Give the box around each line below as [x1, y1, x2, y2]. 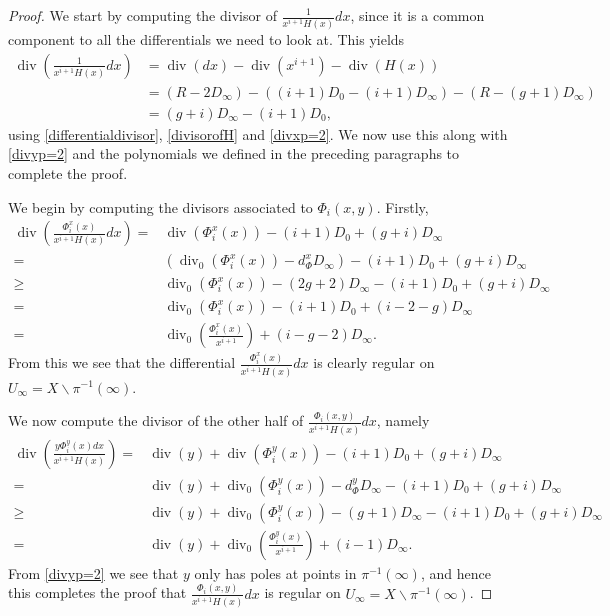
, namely [376, 410, 430, 431]
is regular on [264, 582, 341, 603]
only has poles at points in [194, 562, 357, 583]
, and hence [420, 562, 491, 583]
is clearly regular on [313, 352, 435, 373]
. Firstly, [376, 196, 429, 217]
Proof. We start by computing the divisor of [8, 5, 277, 25]
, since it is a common [350, 5, 485, 25]
